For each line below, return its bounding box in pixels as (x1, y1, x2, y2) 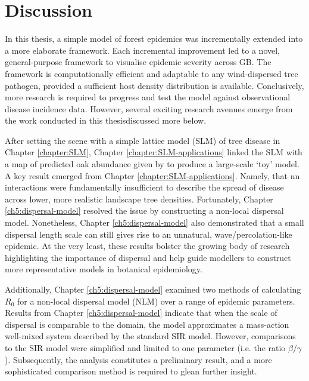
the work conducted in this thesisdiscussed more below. (5, 114, 207, 127)
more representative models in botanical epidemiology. (5, 263, 202, 275)
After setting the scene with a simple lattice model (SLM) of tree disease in (5, 134, 280, 146)
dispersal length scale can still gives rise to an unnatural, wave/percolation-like (5, 228, 292, 240)
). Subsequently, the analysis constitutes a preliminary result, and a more (5, 353, 272, 365)
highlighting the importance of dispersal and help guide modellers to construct (5, 251, 291, 263)
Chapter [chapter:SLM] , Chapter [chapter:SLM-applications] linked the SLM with (5, 146, 302, 158)
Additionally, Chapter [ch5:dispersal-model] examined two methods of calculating (5, 283, 301, 295)
